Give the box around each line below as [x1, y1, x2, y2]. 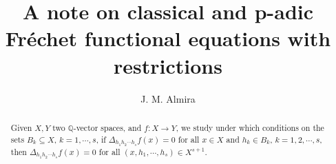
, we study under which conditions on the [176, 121, 324, 133]
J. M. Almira [140, 91, 196, 105]
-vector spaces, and [73, 121, 142, 133]
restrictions [114, 51, 222, 79]
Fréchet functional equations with [5, 24, 331, 52]
